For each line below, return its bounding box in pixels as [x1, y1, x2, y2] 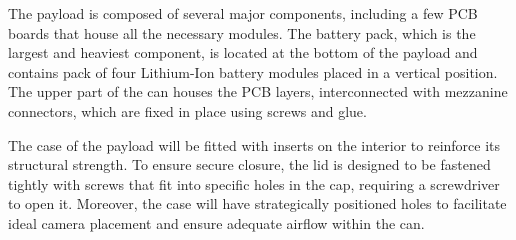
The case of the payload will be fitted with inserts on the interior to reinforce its [8, 134, 501, 155]
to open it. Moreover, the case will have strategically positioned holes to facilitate [8, 193, 507, 214]
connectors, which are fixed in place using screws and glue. [8, 100, 367, 121]
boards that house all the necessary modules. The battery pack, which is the [8, 22, 476, 43]
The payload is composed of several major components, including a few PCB [8, 3, 478, 23]
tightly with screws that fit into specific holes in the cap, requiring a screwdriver [8, 173, 500, 194]
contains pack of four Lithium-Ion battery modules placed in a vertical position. [8, 61, 498, 82]
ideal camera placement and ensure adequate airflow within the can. [8, 212, 425, 233]
